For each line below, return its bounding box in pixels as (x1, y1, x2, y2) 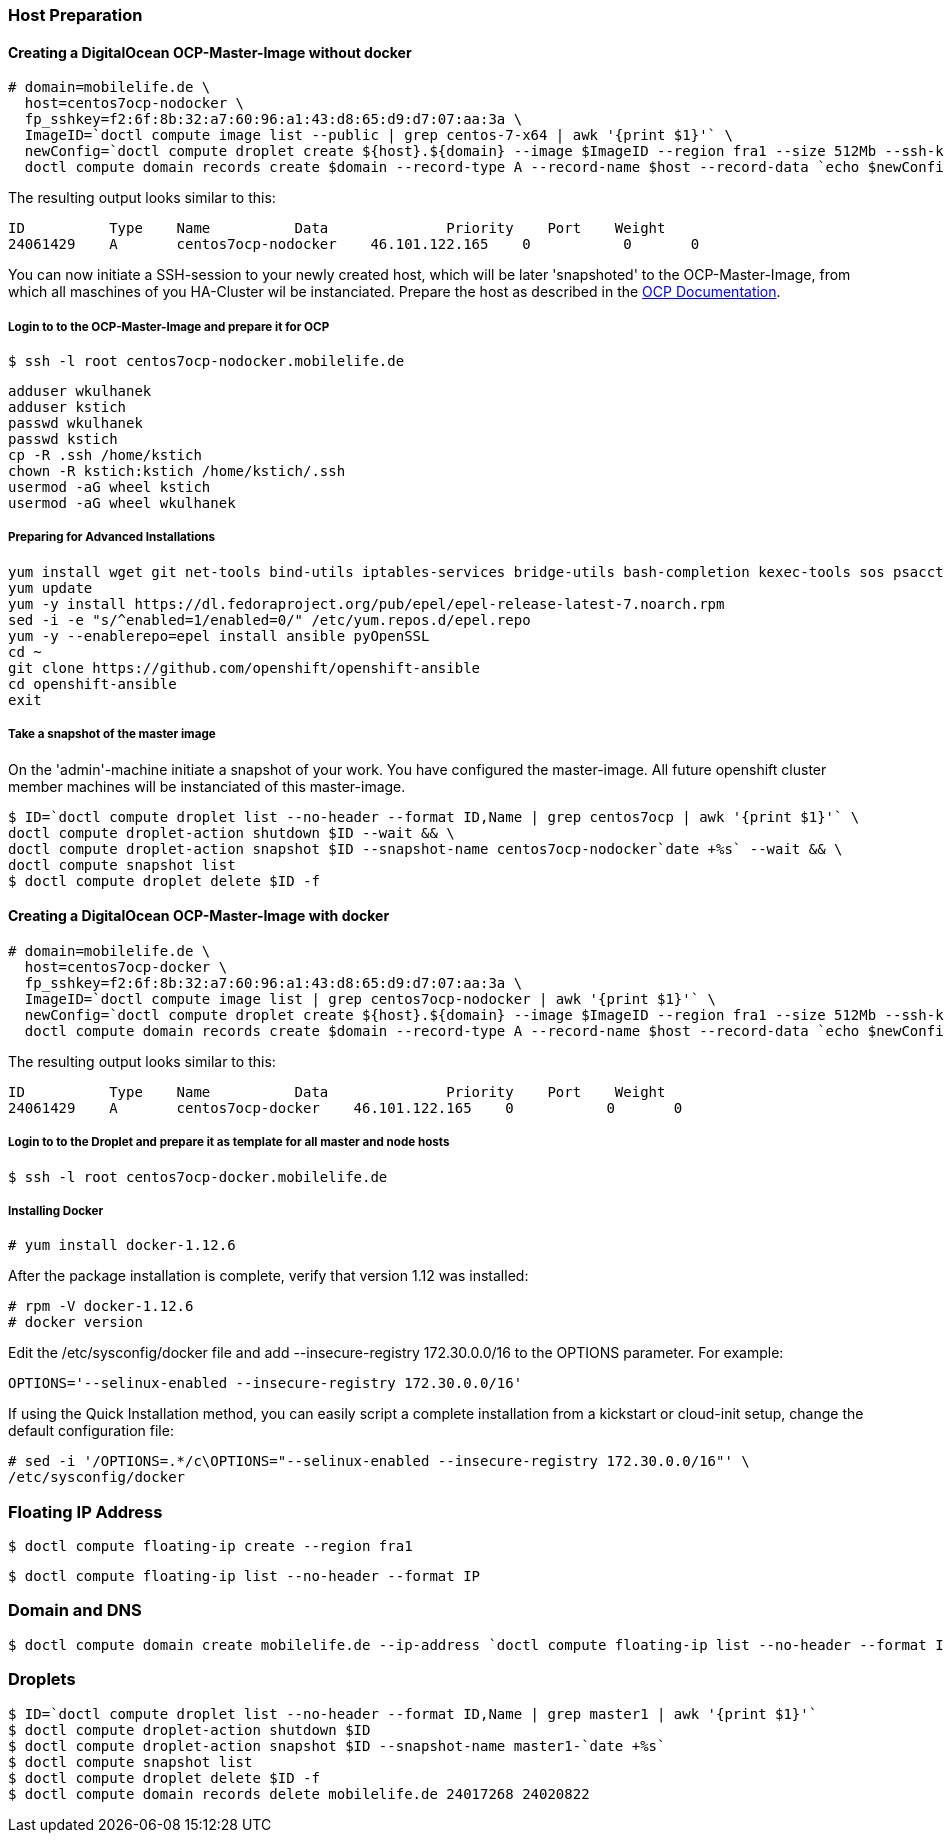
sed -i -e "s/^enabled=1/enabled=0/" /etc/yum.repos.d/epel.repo (8, 611, 531, 628)
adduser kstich (8, 399, 127, 415)
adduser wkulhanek (8, 383, 152, 399)
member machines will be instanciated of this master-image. (8, 777, 406, 795)
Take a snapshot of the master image (8, 727, 216, 742)
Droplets (8, 1669, 76, 1690)
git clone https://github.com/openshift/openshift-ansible (8, 659, 481, 676)
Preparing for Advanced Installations (8, 530, 216, 545)
